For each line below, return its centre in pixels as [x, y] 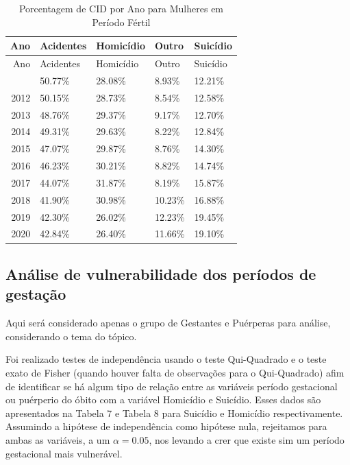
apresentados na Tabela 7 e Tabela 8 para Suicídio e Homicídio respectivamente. [174, 413]
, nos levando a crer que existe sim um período [247, 439]
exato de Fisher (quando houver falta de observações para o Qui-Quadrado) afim [175, 372]
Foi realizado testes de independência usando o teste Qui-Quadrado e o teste [166, 359]
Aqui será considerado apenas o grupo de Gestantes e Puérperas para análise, [168, 323]
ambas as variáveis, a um [58, 439]
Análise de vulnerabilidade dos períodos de [161, 273]
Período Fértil [121, 22]
